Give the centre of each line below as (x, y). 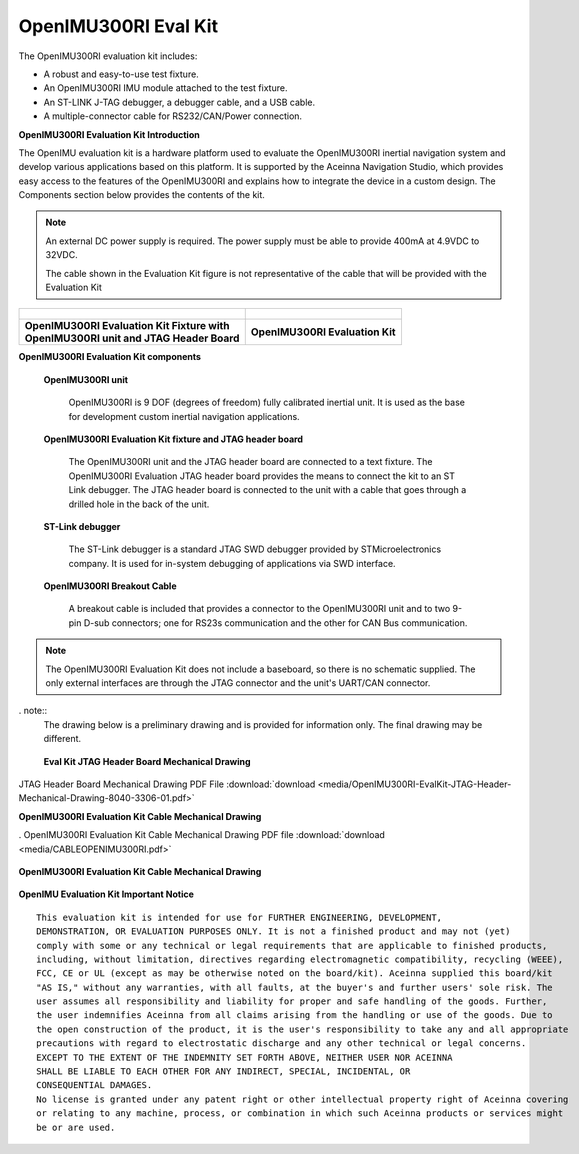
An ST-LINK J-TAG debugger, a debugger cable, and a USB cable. (179, 102)
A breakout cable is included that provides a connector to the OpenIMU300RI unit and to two (259, 609)
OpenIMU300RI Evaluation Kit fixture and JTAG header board (173, 439)
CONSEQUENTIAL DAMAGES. (94, 1085)
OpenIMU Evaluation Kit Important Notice (106, 894)
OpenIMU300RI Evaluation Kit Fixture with (127, 326)
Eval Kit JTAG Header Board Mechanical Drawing (147, 761)
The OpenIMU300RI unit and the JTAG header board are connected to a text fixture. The (250, 462)
